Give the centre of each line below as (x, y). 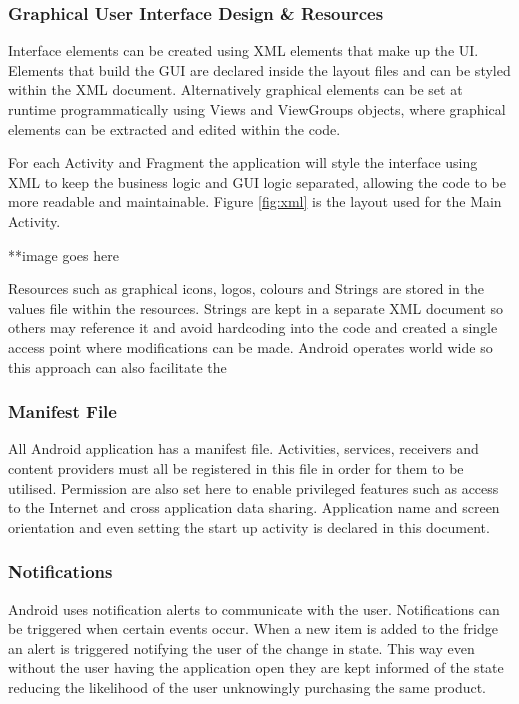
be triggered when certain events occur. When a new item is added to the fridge (253, 628)
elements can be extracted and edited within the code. (174, 128)
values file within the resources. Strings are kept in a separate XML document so (256, 307)
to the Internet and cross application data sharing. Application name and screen (254, 507)
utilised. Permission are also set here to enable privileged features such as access (253, 487)
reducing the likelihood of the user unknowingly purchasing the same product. (247, 686)
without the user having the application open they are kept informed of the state (256, 667)
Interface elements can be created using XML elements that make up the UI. (243, 50)
